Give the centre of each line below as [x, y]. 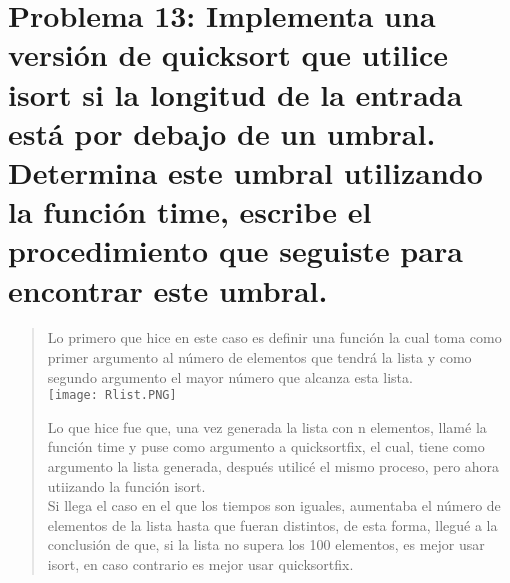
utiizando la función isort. [126, 485]
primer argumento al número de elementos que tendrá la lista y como [259, 357]
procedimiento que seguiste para [235, 250]
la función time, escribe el [190, 211]
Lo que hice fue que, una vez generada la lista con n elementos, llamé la [267, 426]
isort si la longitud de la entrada [235, 93]
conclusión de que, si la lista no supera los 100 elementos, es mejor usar [266, 544]
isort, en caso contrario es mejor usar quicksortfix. [200, 564]
